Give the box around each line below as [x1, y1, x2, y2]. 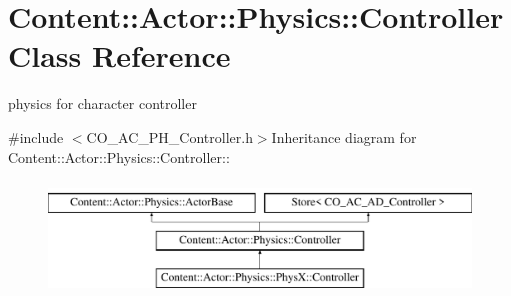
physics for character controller [8, 93, 197, 114]
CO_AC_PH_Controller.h [86, 126, 253, 147]
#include [8, 126, 64, 147]
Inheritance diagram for [271, 126, 417, 147]
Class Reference [8, 35, 231, 76]
